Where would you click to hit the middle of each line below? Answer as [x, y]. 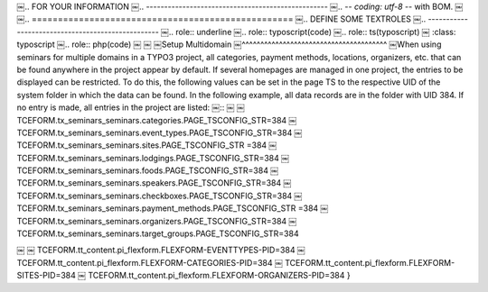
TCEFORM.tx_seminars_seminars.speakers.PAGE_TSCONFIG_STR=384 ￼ [154, 183]
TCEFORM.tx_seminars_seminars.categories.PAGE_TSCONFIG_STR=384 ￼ [157, 120]
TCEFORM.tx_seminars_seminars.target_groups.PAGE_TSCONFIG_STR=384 [158, 233]
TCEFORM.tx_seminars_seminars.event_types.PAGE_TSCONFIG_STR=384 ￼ [160, 132]
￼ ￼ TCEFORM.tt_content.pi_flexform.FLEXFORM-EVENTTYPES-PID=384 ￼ [161, 250]
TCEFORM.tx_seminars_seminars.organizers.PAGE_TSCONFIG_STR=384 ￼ [157, 221]
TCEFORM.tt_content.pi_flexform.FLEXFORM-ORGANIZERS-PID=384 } [219, 276]
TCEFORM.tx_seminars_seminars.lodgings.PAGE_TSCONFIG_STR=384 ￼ [153, 158]
